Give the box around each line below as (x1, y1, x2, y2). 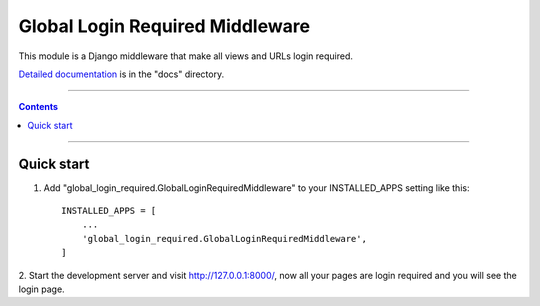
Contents (18, 101, 59, 113)
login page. (18, 283, 65, 295)
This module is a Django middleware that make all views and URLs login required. (18, 50, 354, 62)
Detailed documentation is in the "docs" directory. (18, 68, 225, 80)
